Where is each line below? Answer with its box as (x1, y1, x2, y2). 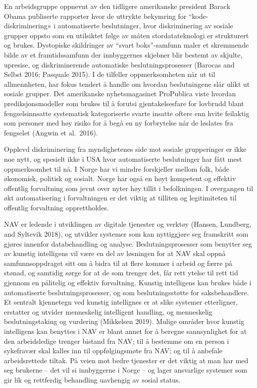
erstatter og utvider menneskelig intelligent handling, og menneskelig (4, 306, 212, 317)
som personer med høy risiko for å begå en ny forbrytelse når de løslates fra (4, 118, 233, 128)
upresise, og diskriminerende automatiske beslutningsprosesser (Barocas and (4, 59, 235, 69)
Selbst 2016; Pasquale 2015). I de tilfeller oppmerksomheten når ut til (4, 69, 215, 79)
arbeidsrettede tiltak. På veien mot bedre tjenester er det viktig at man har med (4, 355, 249, 365)
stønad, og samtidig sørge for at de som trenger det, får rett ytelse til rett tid (4, 267, 238, 278)
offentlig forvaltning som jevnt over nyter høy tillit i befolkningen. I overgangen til (4, 183, 254, 193)
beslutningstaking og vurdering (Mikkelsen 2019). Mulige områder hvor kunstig (4, 316, 245, 326)
